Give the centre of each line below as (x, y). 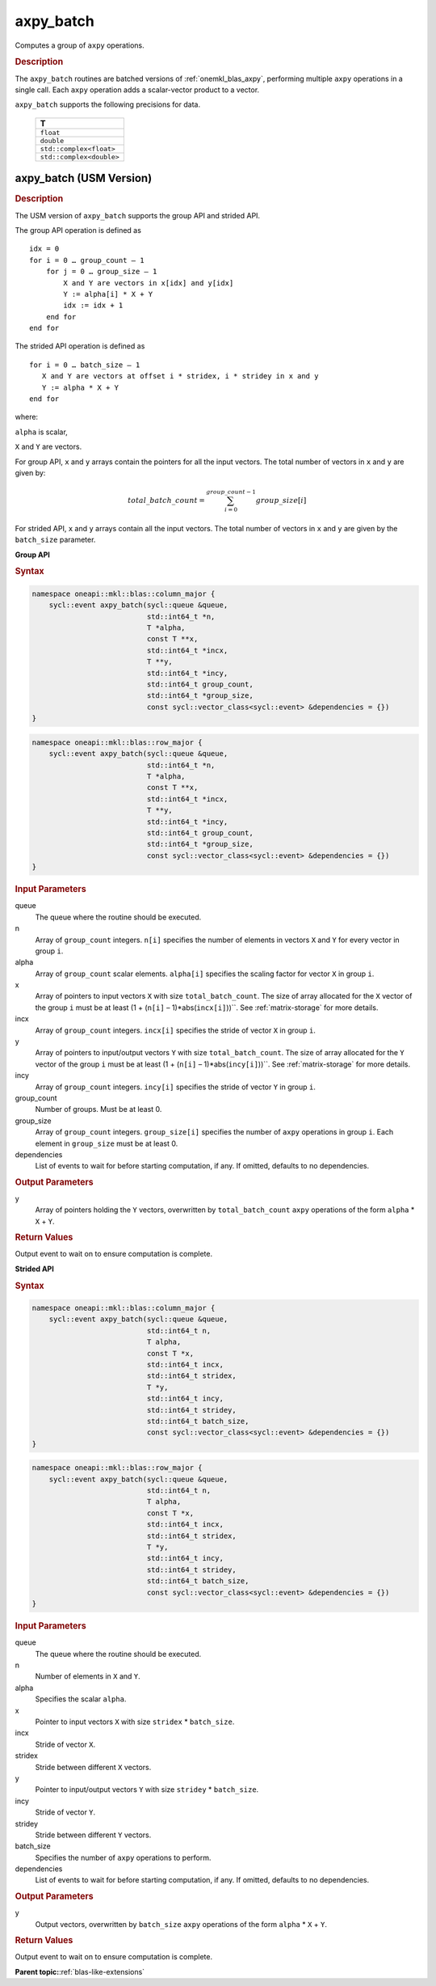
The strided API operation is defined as (80, 346)
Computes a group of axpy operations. (80, 45)
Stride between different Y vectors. (93, 1835)
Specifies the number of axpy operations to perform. (123, 1857)
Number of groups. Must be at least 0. (99, 1109)
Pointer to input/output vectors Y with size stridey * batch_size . (147, 1790)
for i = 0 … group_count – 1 (87, 260)
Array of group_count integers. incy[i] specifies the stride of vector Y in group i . (176, 1087)
